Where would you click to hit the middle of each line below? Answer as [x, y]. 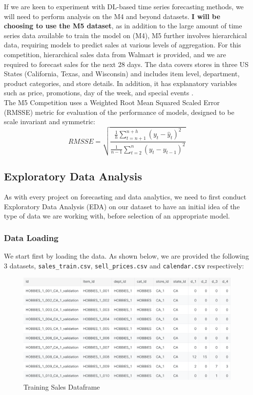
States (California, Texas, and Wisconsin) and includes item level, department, [122, 74]
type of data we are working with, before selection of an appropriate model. [117, 216]
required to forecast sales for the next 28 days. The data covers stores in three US [126, 64]
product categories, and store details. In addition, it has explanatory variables [121, 83]
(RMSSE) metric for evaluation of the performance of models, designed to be [119, 112]
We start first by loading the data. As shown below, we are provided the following [126, 256]
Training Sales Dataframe [62, 387]
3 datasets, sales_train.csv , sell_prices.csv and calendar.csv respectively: [124, 265]
